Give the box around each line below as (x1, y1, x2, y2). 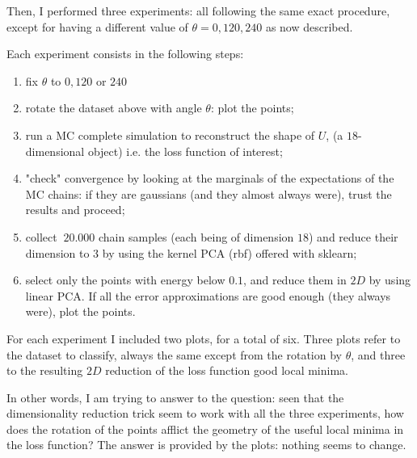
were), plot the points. (25, 303, 136, 320)
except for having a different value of (6, 18, 188, 35)
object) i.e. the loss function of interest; (87, 142, 283, 159)
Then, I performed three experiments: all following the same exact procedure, (6, 2, 390, 19)
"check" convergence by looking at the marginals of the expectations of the (25, 170, 394, 187)
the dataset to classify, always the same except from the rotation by (6, 346, 342, 363)
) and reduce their (309, 228, 398, 245)
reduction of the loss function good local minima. (105, 362, 348, 379)
